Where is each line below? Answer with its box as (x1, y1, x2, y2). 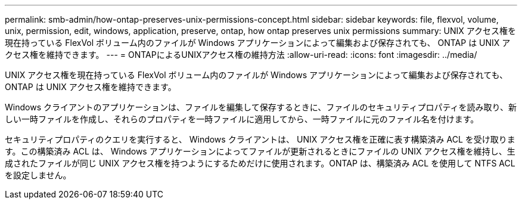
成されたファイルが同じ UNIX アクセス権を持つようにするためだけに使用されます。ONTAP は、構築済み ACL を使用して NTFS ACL (5, 158, 515, 168)
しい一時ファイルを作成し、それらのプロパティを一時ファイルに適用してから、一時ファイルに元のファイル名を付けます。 (5, 114, 479, 124)
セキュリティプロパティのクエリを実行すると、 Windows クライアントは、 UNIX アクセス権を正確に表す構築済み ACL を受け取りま (5, 134, 515, 144)
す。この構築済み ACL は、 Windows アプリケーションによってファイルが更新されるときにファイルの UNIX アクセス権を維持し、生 (5, 146, 515, 156)
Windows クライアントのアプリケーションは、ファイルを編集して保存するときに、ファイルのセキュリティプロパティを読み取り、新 (5, 102, 517, 112)
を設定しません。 (5, 170, 72, 180)
